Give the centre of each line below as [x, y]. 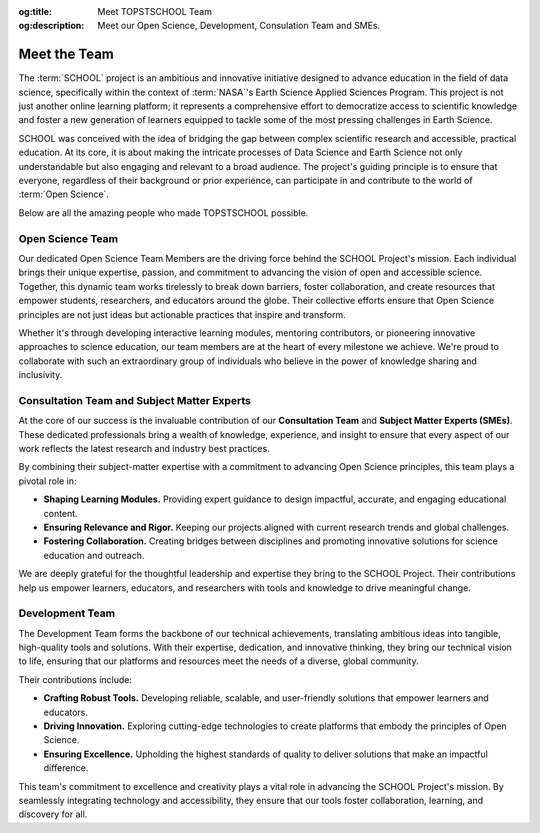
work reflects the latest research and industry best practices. [144, 448]
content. [61, 513]
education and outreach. [94, 555]
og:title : [35, 11]
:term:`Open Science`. [64, 194]
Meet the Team [66, 54]
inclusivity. [40, 375]
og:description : [51, 26]
